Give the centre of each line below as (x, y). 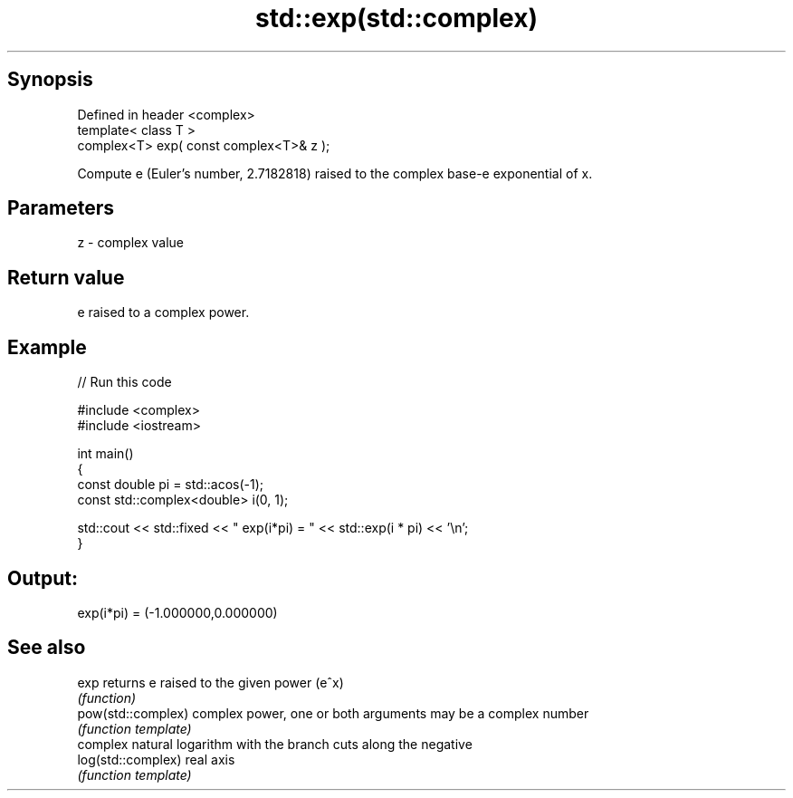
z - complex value (130, 243)
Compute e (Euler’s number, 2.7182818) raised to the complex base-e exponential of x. (335, 173)
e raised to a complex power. (163, 312)
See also (47, 648)
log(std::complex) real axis (156, 759)
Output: (43, 578)
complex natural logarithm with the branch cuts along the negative (275, 744)
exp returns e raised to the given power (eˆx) (210, 682)
